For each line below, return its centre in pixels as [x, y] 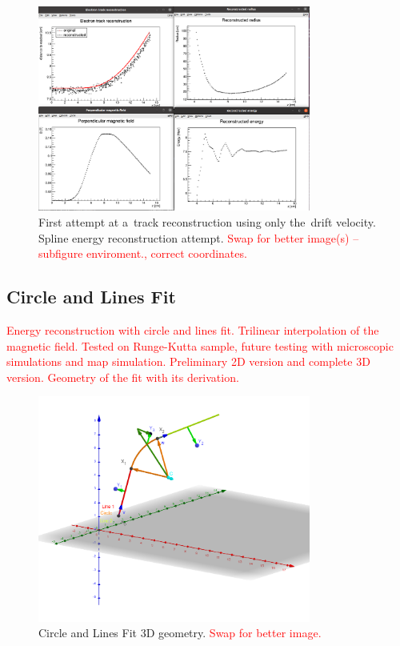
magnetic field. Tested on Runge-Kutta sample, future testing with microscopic [200, 345]
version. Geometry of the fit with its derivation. [123, 377]
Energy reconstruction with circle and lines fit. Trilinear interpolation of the [193, 329]
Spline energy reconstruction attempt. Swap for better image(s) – [199, 237]
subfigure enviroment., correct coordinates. [143, 253]
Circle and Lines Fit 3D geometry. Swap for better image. [180, 633]
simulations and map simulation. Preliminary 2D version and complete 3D [188, 361]
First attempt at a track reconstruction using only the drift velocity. [207, 221]
